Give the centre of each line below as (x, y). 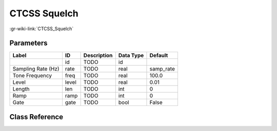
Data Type (131, 55)
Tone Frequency (32, 76)
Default (159, 55)
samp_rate (162, 69)
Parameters (28, 43)
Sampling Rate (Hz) (36, 69)
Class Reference (36, 117)
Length (21, 89)
